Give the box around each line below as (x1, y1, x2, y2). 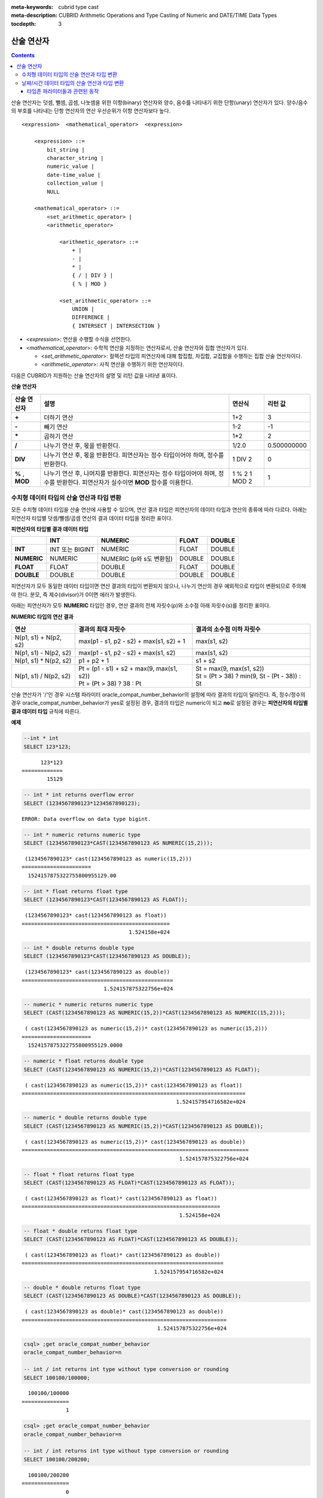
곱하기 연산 (44, 432, 74, 440)
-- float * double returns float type (23, 1227, 138, 1234)
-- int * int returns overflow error (23, 792, 135, 798)
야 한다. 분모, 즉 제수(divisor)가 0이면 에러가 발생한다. (11, 591, 137, 598)
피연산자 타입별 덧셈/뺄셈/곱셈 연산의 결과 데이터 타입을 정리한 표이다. (11, 514, 173, 521)
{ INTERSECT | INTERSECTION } (72, 322, 161, 329)
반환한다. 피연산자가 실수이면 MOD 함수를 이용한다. (56, 478, 194, 487)
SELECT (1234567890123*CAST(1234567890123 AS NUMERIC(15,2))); (23, 839, 214, 847)
